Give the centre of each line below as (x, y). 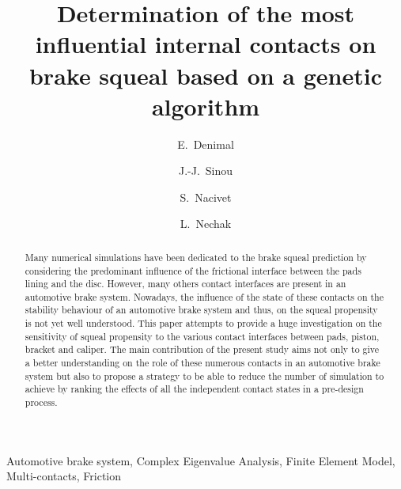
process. (41, 402)
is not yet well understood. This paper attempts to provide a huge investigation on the (203, 323)
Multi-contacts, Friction (64, 476)
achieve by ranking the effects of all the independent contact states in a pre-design (194, 389)
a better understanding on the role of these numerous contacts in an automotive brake (202, 363)
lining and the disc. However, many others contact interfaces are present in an (185, 284)
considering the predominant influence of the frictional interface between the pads (193, 270)
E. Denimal (206, 144)
